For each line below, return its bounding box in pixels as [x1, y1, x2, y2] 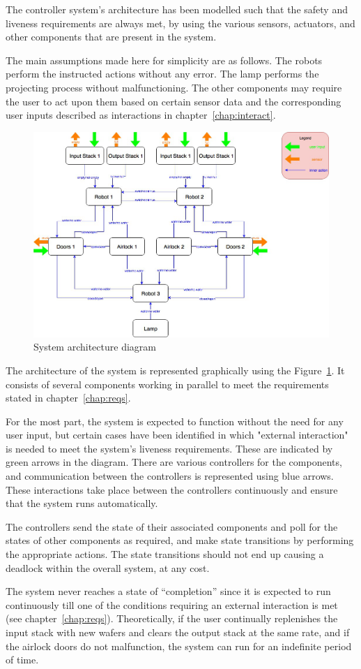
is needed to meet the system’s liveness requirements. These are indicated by [6, 441, 333, 455]
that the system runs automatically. [6, 496, 158, 510]
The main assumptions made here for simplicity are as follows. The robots [6, 52, 323, 67]
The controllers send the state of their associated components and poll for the [6, 519, 338, 534]
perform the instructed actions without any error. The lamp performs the [6, 66, 319, 81]
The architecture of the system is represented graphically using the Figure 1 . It [6, 362, 345, 377]
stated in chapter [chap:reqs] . [6, 390, 131, 405]
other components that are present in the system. [6, 29, 217, 44]
